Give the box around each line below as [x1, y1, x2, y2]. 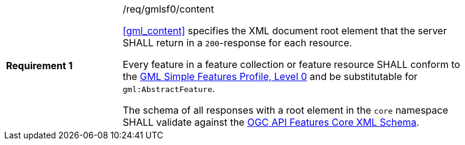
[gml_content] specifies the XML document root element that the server [123, 25, 447, 37]
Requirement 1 [6, 60, 73, 72]
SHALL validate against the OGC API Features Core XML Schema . [123, 116, 419, 128]
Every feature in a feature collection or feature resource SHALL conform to [123, 58, 460, 70]
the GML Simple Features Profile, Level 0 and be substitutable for [123, 70, 418, 82]
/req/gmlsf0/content [123, 3, 214, 15]
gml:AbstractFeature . [123, 82, 215, 94]
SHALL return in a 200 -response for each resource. [123, 37, 353, 49]
